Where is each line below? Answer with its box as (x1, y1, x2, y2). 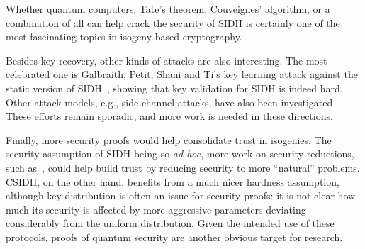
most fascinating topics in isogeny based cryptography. (6, 29, 242, 44)
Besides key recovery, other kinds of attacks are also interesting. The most (6, 52, 327, 67)
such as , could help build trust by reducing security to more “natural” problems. (6, 160, 360, 175)
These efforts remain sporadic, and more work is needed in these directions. (6, 109, 333, 123)
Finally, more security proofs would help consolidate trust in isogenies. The (6, 132, 332, 147)
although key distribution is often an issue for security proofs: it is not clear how (6, 188, 356, 203)
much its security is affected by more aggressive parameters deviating (6, 201, 306, 216)
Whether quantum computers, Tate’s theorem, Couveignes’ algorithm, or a (6, 1, 330, 16)
